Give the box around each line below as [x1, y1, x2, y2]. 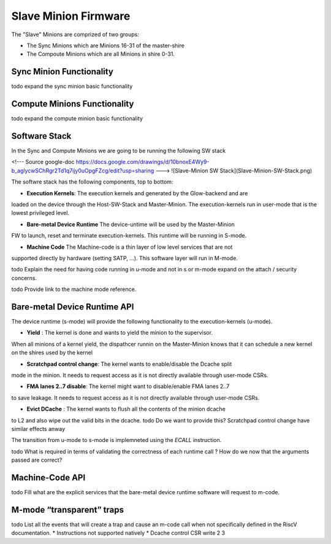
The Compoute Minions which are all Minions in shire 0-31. [26, 50, 175, 58]
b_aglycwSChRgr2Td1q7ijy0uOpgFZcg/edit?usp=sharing [11, 166, 154, 174]
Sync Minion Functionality [11, 66, 113, 77]
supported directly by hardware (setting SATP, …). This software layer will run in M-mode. [11, 254, 238, 262]
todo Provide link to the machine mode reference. [11, 286, 137, 293]
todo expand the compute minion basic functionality [11, 115, 143, 122]
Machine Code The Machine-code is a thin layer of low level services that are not [26, 243, 233, 251]
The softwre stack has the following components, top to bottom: [11, 178, 173, 185]
